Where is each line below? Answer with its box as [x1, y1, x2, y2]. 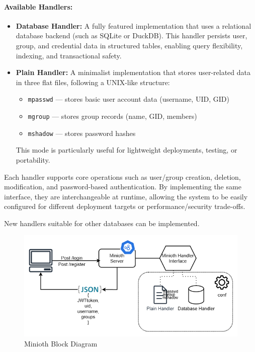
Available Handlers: [4, 1, 73, 12]
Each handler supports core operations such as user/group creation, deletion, [4, 171, 241, 182]
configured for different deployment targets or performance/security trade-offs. [4, 201, 245, 212]
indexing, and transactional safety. [16, 50, 122, 60]
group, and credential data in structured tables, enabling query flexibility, [16, 40, 243, 50]
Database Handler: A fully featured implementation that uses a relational [16, 20, 251, 31]
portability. [16, 154, 50, 165]
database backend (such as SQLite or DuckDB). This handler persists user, [16, 30, 247, 41]
